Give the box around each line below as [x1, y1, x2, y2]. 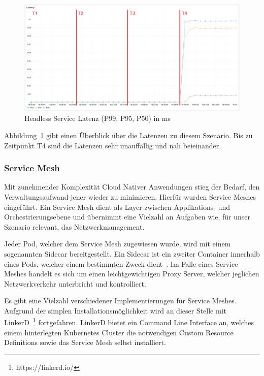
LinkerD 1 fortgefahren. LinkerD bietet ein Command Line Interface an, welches [4, 316, 254, 328]
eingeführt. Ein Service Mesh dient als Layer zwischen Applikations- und [4, 201, 230, 212]
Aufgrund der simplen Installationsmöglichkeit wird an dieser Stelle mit [4, 305, 226, 316]
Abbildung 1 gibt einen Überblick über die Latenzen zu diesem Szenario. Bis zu [4, 130, 253, 140]
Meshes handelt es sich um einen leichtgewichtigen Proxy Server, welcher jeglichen [4, 268, 259, 279]
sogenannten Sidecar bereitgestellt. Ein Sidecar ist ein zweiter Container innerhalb [4, 248, 260, 259]
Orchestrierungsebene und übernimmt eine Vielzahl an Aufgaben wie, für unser [4, 211, 251, 222]
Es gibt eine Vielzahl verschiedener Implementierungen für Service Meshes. [4, 295, 237, 306]
